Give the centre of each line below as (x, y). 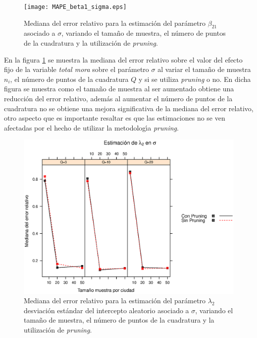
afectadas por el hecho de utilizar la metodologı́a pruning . (91, 127)
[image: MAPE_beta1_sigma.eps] (75, 7)
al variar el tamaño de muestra (204, 69)
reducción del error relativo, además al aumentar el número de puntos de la (118, 99)
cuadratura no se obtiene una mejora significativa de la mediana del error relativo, (129, 108)
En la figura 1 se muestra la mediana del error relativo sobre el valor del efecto (123, 59)
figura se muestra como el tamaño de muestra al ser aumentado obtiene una (119, 89)
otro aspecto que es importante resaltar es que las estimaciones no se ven (115, 118)
